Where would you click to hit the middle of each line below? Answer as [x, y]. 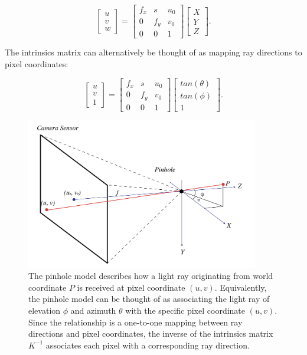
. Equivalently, [241, 287]
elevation [45, 310]
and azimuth [93, 310]
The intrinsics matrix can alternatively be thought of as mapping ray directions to [153, 52]
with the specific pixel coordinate [185, 310]
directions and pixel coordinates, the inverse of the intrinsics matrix [151, 333]
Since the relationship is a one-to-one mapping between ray [135, 322]
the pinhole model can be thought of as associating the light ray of [149, 299]
